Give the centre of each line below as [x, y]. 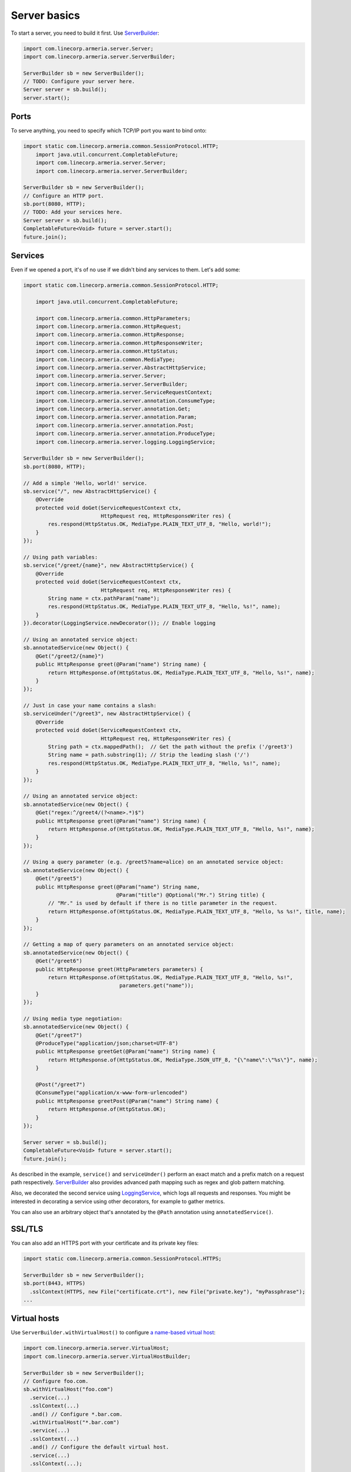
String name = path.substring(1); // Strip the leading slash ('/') [149, 755]
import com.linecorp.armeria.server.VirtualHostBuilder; [107, 1356]
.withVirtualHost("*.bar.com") [75, 1422]
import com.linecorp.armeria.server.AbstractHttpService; [121, 368]
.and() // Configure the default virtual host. [99, 1447]
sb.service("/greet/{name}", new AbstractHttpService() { [108, 566]
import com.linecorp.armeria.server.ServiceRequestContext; [124, 392]
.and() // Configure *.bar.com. [76, 1414]
